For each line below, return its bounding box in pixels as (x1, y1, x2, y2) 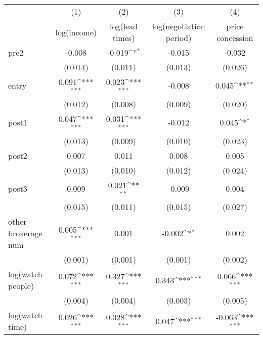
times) (112, 32, 135, 44)
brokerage (8, 227, 42, 239)
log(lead (109, 20, 138, 32)
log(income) (55, 26, 97, 38)
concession (216, 32, 253, 44)
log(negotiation (152, 20, 205, 32)
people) (8, 280, 34, 292)
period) (165, 32, 192, 44)
